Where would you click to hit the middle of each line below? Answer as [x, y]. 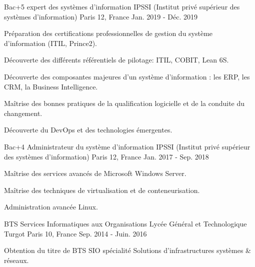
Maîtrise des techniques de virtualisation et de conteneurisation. [102, 190]
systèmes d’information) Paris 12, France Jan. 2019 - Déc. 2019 [101, 16]
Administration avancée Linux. [51, 207]
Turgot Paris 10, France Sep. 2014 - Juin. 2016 [75, 233]
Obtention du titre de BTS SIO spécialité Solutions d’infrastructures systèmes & [128, 250]
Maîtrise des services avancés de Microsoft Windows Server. [95, 173]
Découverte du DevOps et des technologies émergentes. [88, 130]
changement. [23, 113]
